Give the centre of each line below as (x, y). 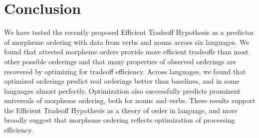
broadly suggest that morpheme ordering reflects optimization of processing (120, 120)
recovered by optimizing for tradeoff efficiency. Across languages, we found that (125, 71)
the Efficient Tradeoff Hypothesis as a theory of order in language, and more (121, 110)
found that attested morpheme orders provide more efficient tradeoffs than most (127, 52)
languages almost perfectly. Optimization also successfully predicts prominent (122, 90)
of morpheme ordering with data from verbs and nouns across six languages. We (127, 42)
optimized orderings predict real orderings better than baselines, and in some (122, 81)
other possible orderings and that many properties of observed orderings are (120, 61)
